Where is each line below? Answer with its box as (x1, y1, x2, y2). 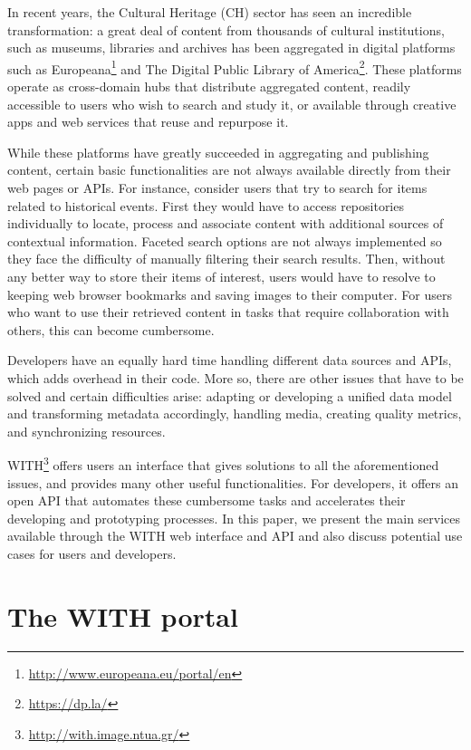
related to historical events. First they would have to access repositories (7, 196, 404, 215)
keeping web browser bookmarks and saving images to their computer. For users (7, 284, 452, 303)
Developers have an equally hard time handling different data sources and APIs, (7, 351, 452, 370)
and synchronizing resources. (7, 421, 166, 440)
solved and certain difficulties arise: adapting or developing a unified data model (7, 386, 452, 405)
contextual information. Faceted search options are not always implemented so (7, 231, 442, 250)
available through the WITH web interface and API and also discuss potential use (7, 526, 463, 545)
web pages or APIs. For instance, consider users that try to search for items (7, 178, 428, 197)
